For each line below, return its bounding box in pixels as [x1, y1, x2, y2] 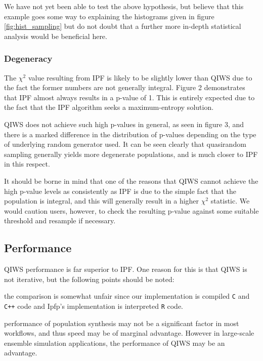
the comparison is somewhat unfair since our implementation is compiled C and [4, 291, 250, 301]
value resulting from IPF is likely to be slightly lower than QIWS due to [28, 72, 252, 83]
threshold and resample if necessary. [4, 215, 116, 226]
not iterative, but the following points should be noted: [4, 273, 174, 284]
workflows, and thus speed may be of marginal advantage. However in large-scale [4, 328, 254, 338]
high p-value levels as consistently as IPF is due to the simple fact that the [4, 185, 236, 196]
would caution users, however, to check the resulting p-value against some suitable [4, 205, 259, 216]
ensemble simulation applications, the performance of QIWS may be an [4, 337, 225, 348]
